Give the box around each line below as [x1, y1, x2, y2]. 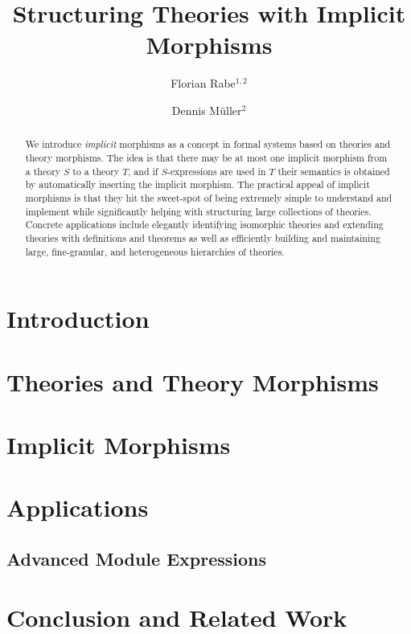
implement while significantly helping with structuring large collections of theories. [25, 204, 372, 218]
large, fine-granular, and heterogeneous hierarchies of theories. [25, 244, 285, 258]
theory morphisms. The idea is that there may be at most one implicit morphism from [25, 150, 388, 164]
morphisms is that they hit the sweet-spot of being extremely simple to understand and [25, 190, 393, 204]
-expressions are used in [166, 164, 266, 178]
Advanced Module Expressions [6, 546, 266, 571]
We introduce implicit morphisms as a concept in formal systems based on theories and [25, 137, 391, 151]
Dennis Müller [171, 101, 242, 118]
